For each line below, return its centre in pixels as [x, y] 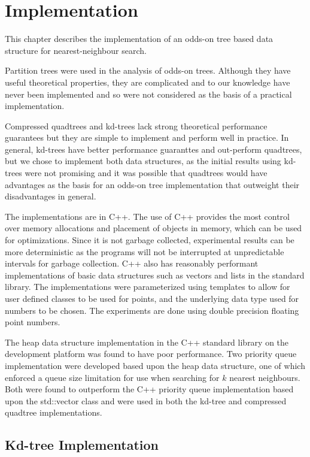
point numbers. [33, 322]
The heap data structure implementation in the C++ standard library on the [147, 342]
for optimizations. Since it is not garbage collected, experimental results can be [150, 240]
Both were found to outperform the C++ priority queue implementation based [149, 389]
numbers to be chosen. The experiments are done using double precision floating [152, 310]
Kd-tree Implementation [82, 445]
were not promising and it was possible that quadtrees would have [146, 173]
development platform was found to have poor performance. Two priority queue [151, 354]
